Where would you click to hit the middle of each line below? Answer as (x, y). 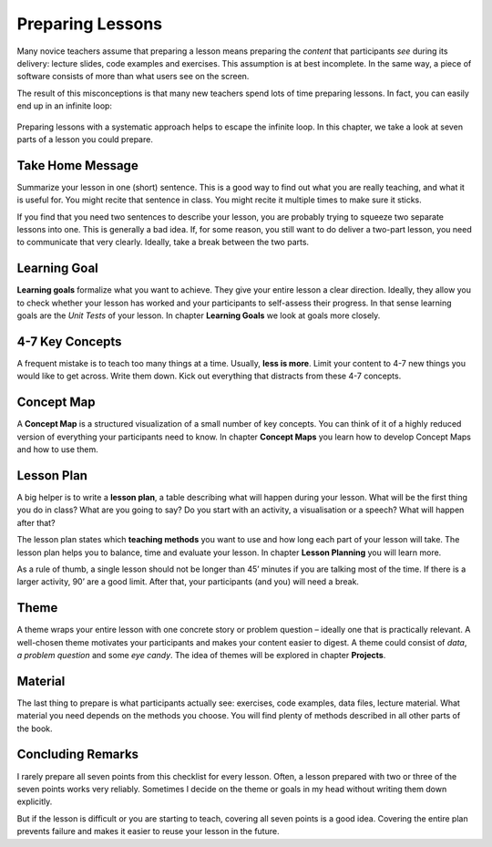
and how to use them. (58, 449)
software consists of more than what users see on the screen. (133, 77)
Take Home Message (77, 165)
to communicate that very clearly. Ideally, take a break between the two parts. (163, 243)
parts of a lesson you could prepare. (85, 139)
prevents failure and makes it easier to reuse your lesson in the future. (148, 832)
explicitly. (35, 801)
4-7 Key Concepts (69, 341)
